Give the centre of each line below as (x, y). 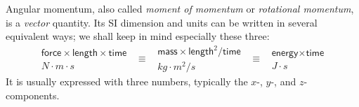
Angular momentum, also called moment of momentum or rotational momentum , (180, 8)
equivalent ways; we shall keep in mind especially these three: (138, 36)
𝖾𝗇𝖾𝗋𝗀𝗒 (285, 53)
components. (33, 95)
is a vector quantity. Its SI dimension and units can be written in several (162, 22)
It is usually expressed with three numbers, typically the (127, 81)
